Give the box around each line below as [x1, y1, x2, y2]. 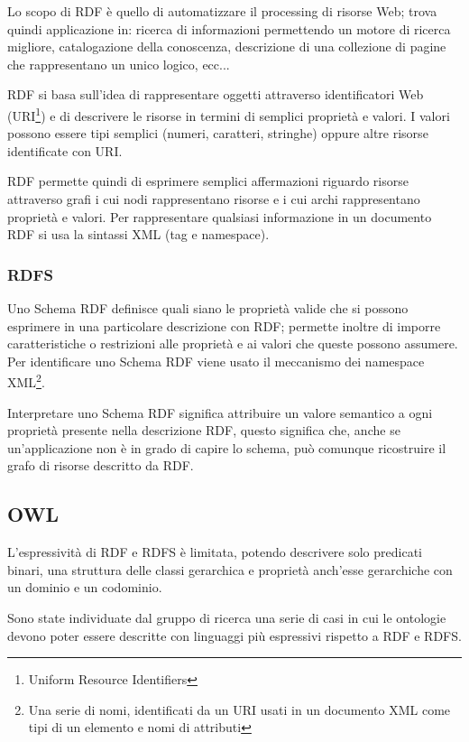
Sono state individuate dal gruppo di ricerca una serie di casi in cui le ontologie [7, 608, 446, 626]
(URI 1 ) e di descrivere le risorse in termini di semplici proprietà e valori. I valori [7, 103, 450, 125]
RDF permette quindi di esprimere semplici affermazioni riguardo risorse [7, 172, 409, 190]
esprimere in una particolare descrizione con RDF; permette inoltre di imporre [7, 316, 441, 335]
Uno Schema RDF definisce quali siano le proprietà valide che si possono [7, 299, 409, 317]
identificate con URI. [7, 141, 123, 160]
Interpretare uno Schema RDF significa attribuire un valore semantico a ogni [7, 403, 433, 422]
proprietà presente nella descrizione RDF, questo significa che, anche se [7, 421, 400, 440]
